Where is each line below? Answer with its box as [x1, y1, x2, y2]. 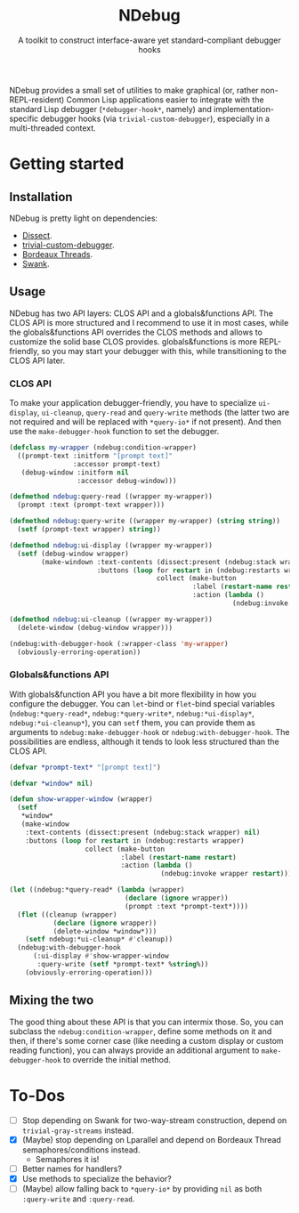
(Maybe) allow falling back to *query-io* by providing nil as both [21, 1183, 263, 1193]
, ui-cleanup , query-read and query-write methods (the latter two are [36, 407, 290, 418]
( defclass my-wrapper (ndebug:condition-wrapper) [9, 443, 198, 452]
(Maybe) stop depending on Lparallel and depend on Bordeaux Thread [21, 1134, 282, 1144]
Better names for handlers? [21, 1163, 123, 1174]
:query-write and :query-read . [21, 1193, 135, 1204]
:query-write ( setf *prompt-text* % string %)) [36, 960, 209, 969]
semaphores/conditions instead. [21, 1144, 141, 1155]
